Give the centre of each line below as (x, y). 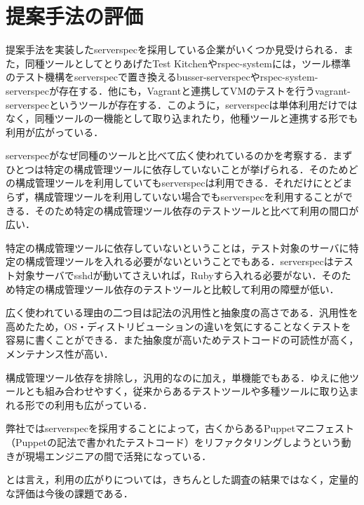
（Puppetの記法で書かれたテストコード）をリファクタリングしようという (174, 442)
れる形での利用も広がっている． (79, 404)
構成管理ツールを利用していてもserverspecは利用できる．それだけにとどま (184, 183)
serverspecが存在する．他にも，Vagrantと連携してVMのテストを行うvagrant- (178, 90)
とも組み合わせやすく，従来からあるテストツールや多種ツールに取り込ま (192, 391)
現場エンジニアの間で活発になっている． (118, 456)
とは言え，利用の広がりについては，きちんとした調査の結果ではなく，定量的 (182, 479)
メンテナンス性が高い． (60, 353)
